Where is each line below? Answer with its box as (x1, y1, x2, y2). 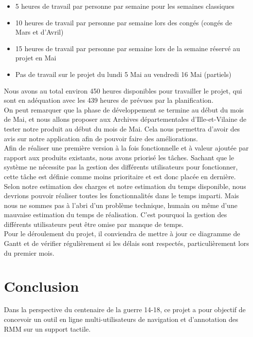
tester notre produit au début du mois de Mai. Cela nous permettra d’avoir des (4, 123, 240, 133)
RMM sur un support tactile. (4, 323, 91, 334)
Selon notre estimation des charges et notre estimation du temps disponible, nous (4, 181, 246, 191)
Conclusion (4, 276, 79, 296)
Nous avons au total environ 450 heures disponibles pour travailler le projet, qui (4, 85, 242, 95)
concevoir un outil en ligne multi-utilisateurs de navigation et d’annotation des (4, 314, 238, 324)
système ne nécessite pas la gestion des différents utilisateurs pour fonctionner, (4, 162, 238, 172)
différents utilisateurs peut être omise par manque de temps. (4, 219, 184, 229)
